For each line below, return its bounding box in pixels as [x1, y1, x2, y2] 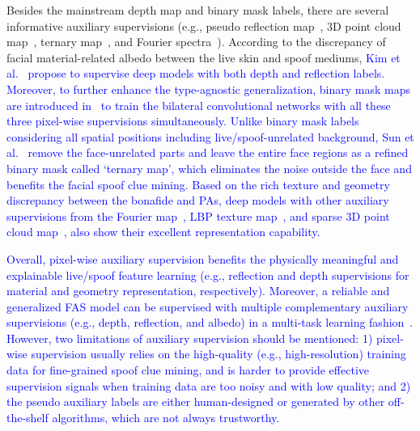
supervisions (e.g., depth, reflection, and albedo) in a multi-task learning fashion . [6, 314, 414, 331]
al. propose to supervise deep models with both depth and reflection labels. [6, 65, 385, 82]
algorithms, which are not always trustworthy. [52, 408, 280, 425]
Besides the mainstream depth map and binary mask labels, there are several [6, 2, 389, 18]
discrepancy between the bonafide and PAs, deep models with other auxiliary [6, 192, 389, 209]
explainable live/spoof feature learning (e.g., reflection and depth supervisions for [6, 266, 409, 283]
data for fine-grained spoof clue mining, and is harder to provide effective [6, 361, 369, 378]
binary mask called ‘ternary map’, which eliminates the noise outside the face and [6, 159, 412, 176]
